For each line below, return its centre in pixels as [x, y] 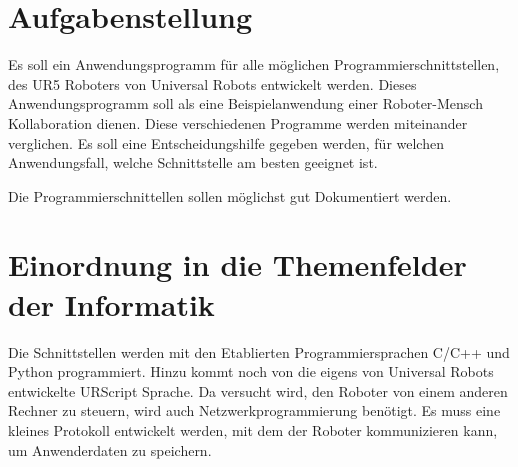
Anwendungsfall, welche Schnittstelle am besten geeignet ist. [193, 162]
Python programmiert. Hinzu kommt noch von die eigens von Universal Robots [251, 371]
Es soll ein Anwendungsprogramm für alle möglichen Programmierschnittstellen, [254, 64]
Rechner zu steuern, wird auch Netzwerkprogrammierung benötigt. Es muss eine [254, 410]
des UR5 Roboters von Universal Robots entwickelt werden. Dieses [212, 83]
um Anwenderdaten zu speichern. [110, 449]
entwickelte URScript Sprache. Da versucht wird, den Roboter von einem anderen [258, 390]
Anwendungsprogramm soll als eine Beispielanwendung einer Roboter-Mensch [245, 103]
